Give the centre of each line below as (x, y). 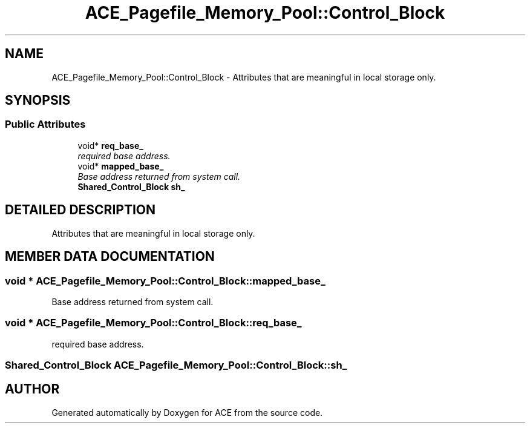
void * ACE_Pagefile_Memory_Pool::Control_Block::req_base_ (153, 323)
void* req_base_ (110, 145)
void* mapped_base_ (121, 166)
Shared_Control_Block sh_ (131, 186)
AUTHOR (32, 389)
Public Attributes (45, 124)
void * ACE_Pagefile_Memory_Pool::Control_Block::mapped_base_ (165, 281)
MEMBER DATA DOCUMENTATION (110, 257)
